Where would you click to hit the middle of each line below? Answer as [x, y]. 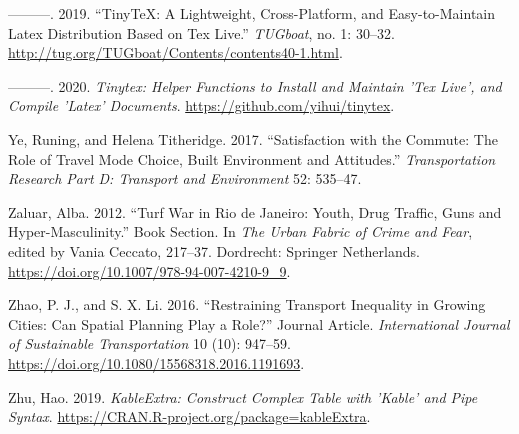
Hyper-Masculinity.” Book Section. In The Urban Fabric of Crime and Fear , [240, 231]
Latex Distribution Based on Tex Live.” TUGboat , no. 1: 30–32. [201, 32]
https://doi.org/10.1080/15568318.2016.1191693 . [156, 362]
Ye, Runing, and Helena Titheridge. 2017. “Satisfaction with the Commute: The [253, 138]
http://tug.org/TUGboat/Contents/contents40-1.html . [175, 52]
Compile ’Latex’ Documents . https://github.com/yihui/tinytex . [201, 105]
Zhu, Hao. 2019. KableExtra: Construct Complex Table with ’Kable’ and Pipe [243, 396]
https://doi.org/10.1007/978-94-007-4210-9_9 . [149, 270]
